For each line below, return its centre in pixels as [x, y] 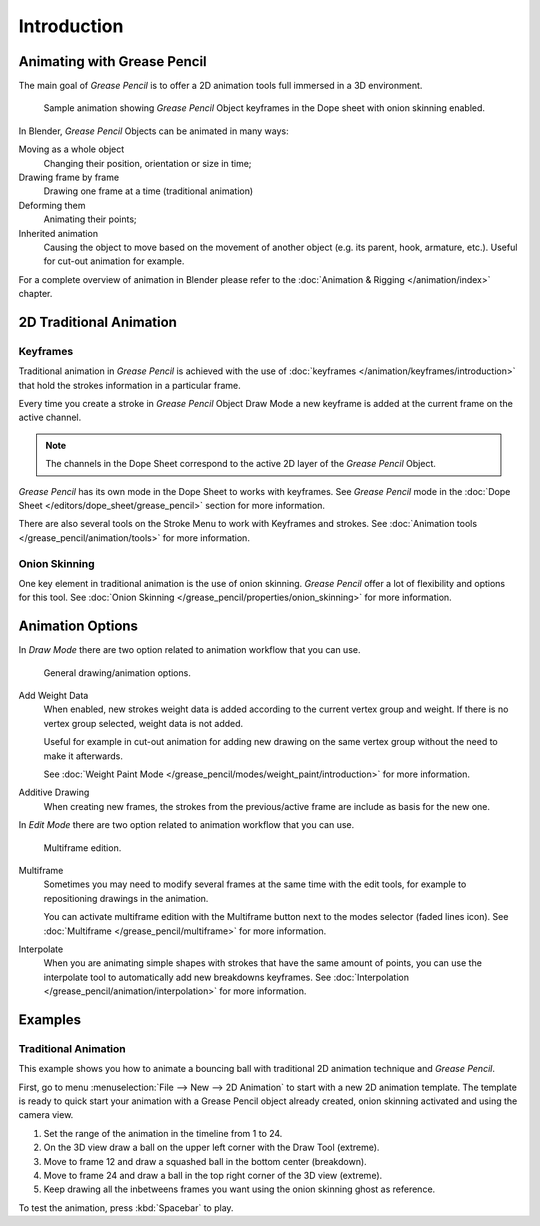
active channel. [50, 417]
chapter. [35, 294]
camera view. [46, 1115]
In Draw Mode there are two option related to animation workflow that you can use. [189, 650]
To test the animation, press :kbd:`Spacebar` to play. [126, 1207]
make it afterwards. [83, 756]
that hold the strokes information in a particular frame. [129, 385]
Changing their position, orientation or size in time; [147, 163]
